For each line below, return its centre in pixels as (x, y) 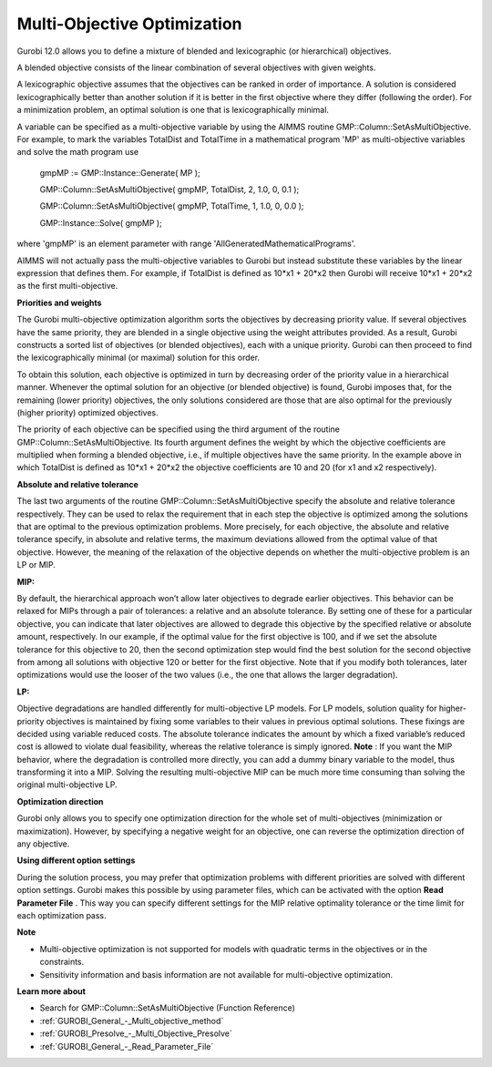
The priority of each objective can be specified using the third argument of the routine (179, 429)
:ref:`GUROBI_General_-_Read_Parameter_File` (127, 1046)
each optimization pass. (61, 915)
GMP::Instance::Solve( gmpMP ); (101, 222)
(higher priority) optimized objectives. (87, 412)
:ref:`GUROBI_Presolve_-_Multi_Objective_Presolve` (136, 1033)
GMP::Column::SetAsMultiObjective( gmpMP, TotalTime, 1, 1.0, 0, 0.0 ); (172, 206)
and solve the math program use (78, 152)
